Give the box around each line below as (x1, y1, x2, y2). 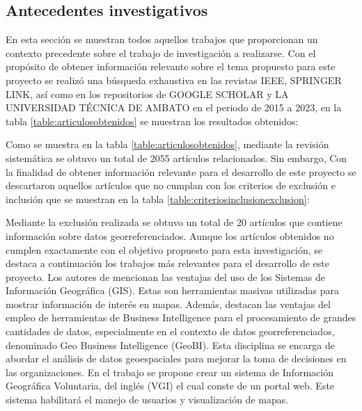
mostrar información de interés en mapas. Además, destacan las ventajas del (6, 296, 331, 311)
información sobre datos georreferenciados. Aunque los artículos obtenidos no (6, 228, 334, 243)
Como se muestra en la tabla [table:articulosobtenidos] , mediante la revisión (6, 137, 329, 152)
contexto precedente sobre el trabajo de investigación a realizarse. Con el (6, 45, 316, 60)
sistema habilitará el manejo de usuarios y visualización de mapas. (6, 392, 289, 407)
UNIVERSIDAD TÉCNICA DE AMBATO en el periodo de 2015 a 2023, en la (6, 100, 342, 115)
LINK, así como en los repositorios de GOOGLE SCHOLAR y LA (6, 86, 289, 101)
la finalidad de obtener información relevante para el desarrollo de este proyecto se (6, 164, 356, 179)
